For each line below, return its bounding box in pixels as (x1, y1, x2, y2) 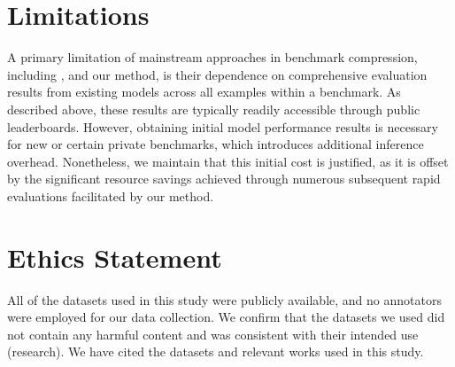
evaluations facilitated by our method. (7, 186, 214, 205)
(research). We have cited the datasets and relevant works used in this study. (7, 342, 424, 361)
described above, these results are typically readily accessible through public (7, 99, 420, 118)
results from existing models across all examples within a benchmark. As (7, 82, 401, 101)
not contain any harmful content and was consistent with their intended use (7, 324, 419, 343)
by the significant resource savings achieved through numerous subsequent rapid (7, 169, 441, 188)
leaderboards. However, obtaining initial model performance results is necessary (7, 117, 438, 136)
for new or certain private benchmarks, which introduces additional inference (7, 135, 424, 153)
